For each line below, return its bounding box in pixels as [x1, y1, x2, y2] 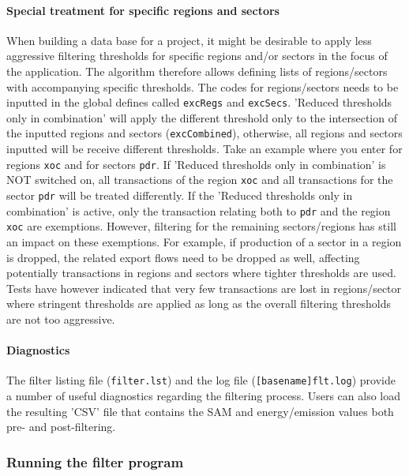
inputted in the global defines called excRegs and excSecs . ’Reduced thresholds [6, 94, 392, 111]
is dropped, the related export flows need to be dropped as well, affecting [6, 249, 360, 265]
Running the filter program [6, 452, 184, 471]
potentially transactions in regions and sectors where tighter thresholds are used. [6, 264, 397, 281]
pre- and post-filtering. [6, 418, 116, 435]
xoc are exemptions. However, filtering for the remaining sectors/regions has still [6, 218, 396, 234]
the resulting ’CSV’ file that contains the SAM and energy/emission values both [6, 403, 394, 419]
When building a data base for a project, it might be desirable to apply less [6, 32, 372, 48]
